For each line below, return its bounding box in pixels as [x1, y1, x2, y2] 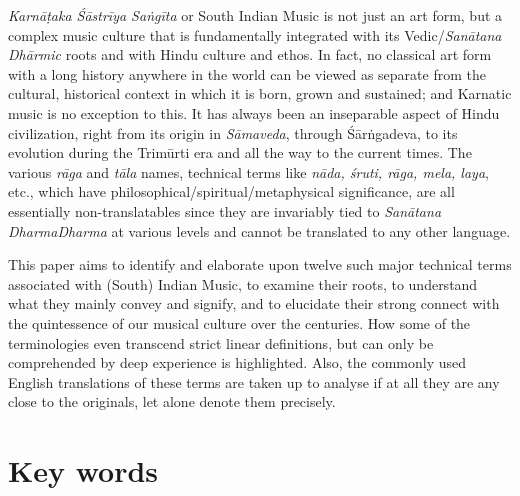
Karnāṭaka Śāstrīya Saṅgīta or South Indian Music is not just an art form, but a [8, 5, 503, 25]
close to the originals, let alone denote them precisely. [8, 391, 336, 412]
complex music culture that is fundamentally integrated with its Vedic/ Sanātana [8, 24, 502, 45]
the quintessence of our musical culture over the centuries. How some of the [8, 312, 471, 333]
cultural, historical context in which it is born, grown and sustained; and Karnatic [8, 83, 512, 104]
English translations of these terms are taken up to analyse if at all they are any [8, 371, 500, 392]
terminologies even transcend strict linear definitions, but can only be [8, 332, 434, 353]
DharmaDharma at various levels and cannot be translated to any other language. [8, 220, 511, 241]
